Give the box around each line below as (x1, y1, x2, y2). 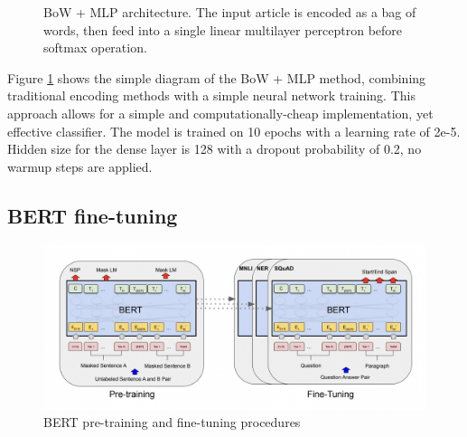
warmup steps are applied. (7, 157, 153, 176)
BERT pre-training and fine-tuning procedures (43, 413, 301, 432)
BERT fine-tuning (7, 201, 178, 229)
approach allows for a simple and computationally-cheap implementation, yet (7, 103, 434, 122)
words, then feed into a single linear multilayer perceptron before (43, 20, 403, 39)
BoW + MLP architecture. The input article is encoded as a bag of (43, 3, 416, 21)
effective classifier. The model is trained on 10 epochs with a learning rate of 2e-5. (7, 121, 461, 140)
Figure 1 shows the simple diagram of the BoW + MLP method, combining (7, 68, 426, 87)
